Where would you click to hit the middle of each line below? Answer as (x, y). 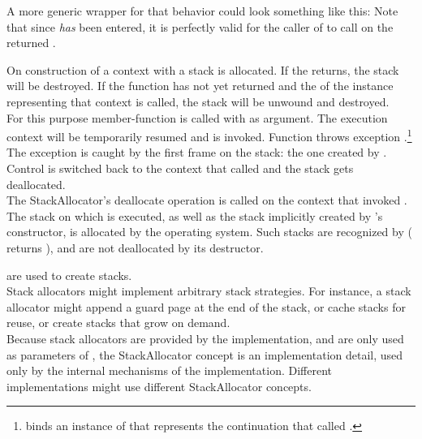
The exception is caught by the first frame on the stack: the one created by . (197, 152)
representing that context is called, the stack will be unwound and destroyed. (198, 101)
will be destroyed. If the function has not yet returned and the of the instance (200, 86)
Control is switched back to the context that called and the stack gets (180, 168)
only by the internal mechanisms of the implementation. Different (169, 370)
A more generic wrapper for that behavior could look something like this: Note (202, 11)
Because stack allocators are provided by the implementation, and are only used (205, 338)
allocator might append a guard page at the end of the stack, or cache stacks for (206, 306)
